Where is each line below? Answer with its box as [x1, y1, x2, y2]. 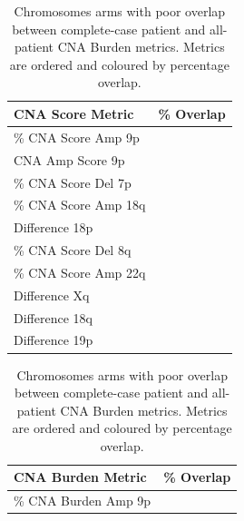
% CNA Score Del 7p [14, 172, 132, 192]
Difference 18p [14, 218, 93, 237]
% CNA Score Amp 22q [14, 262, 146, 281]
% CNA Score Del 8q [14, 241, 132, 260]
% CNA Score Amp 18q [14, 195, 146, 214]
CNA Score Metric [14, 103, 134, 123]
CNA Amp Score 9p [14, 150, 125, 169]
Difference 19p [14, 330, 93, 349]
